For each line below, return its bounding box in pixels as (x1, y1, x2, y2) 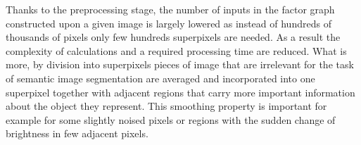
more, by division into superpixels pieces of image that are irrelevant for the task (6, 57, 354, 72)
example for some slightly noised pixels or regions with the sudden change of (6, 112, 336, 127)
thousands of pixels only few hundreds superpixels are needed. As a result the (6, 30, 341, 44)
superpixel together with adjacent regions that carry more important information (6, 84, 355, 99)
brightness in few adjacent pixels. (6, 126, 148, 141)
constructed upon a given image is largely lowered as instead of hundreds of (6, 15, 331, 30)
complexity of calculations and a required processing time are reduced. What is (6, 43, 347, 58)
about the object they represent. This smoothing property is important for (6, 99, 327, 113)
